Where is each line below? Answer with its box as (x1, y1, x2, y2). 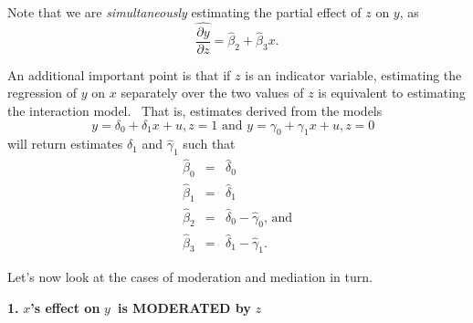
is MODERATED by (117, 298, 251, 318)
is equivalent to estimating (318, 83, 466, 102)
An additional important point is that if (7, 65, 231, 84)
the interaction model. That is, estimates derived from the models (7, 101, 383, 120)
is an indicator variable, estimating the (245, 65, 462, 84)
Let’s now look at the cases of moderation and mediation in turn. (7, 267, 373, 287)
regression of (7, 83, 78, 102)
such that (183, 134, 236, 153)
